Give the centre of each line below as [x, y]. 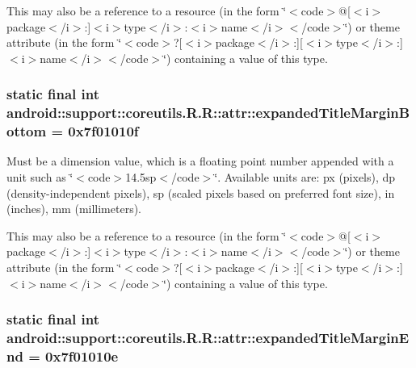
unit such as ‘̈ [40, 177]
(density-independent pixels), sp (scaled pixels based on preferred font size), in [201, 192]
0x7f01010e [82, 355]
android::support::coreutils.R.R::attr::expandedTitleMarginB [208, 113]
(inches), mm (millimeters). [74, 209]
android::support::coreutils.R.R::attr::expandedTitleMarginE [208, 338]
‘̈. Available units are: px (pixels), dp [305, 177]
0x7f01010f [103, 131]
